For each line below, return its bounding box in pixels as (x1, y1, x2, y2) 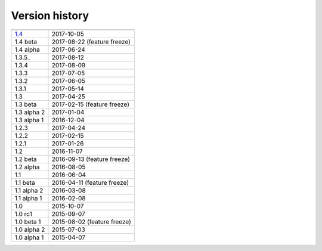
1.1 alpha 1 (14, 194, 42, 202)
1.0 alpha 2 (14, 225, 45, 234)
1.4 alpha (14, 45, 40, 54)
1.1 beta (14, 178, 35, 187)
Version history (11, 9, 89, 22)
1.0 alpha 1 (14, 233, 44, 241)
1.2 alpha (14, 163, 40, 171)
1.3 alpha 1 (14, 116, 44, 124)
